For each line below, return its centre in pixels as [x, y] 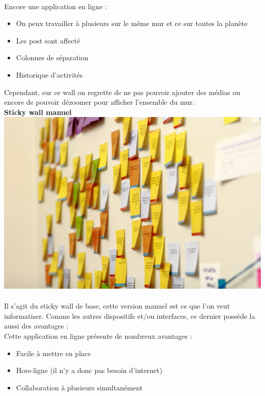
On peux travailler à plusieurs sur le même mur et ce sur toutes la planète [132, 23]
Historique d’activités [49, 74]
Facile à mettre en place [54, 353]
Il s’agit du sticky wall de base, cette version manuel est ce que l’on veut [117, 306]
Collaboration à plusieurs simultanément [79, 387]
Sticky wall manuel [38, 112]
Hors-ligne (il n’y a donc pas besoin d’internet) [89, 370]
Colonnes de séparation [52, 57]
